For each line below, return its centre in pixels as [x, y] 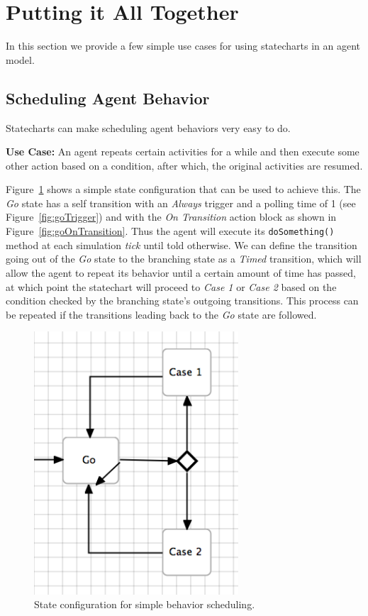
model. [20, 59]
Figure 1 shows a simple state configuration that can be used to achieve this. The [183, 189]
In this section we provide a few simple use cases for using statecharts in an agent [183, 46]
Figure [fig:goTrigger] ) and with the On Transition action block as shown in [171, 217]
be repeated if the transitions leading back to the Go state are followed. [161, 314]
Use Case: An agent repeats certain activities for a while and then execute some [183, 152]
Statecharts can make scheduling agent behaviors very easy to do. [148, 127]
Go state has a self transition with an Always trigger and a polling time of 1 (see [181, 203]
